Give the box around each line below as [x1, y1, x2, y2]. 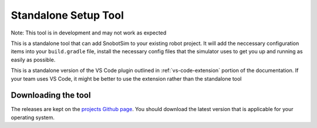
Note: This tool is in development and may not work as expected [11, 29, 167, 36]
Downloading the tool [11, 91, 91, 101]
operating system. [11, 114, 55, 121]
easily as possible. [11, 56, 56, 63]
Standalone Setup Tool [11, 9, 124, 22]
